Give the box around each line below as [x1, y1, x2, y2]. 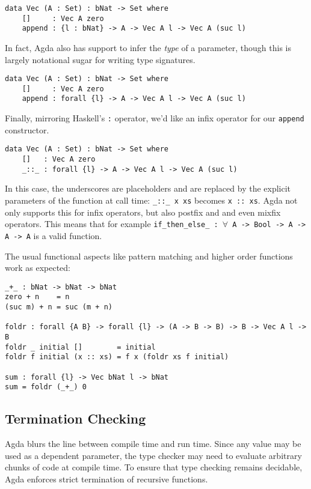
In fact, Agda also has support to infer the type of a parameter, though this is [5, 41, 292, 53]
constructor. [5, 123, 49, 136]
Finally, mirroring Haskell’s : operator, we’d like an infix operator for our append [5, 112, 304, 124]
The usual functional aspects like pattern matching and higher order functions [5, 249, 293, 262]
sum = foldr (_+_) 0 [5, 383, 87, 392]
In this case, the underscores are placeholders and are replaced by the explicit [5, 182, 291, 195]
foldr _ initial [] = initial [5, 342, 156, 351]
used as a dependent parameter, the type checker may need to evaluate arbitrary [5, 449, 302, 461]
